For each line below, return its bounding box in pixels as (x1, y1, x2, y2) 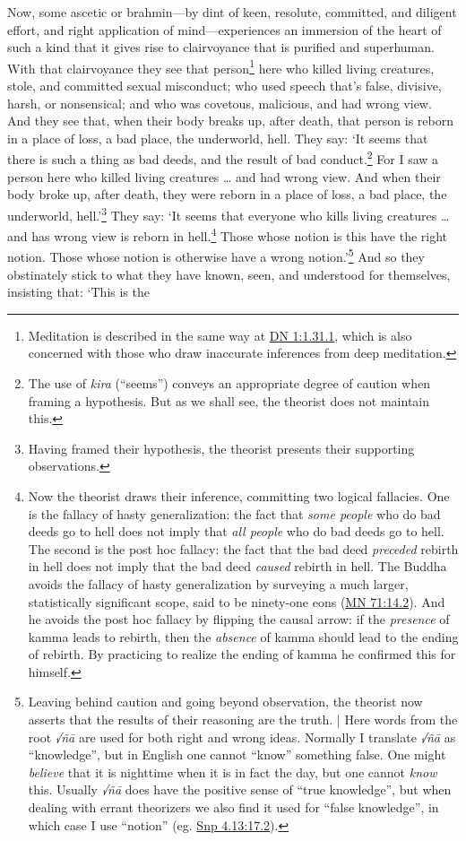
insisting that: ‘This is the (7, 282, 150, 301)
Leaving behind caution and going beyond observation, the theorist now (28, 692, 423, 711)
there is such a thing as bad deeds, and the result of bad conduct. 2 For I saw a (7, 147, 439, 169)
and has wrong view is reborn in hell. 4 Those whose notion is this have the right (7, 224, 448, 245)
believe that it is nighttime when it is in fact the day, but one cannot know (28, 762, 437, 781)
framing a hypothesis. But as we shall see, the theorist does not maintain (28, 391, 430, 410)
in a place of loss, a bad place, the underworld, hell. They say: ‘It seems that (7, 128, 428, 147)
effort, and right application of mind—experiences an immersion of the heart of (7, 20, 442, 39)
